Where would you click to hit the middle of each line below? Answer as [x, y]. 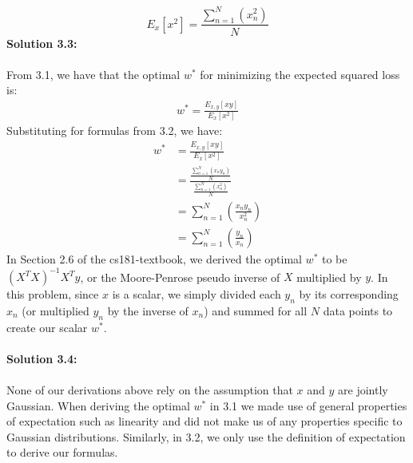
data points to [358, 310]
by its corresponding [349, 294]
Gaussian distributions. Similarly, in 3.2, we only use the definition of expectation [206, 436]
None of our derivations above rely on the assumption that [150, 390]
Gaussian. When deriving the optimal [98, 405]
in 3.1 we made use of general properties [308, 405]
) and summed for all [256, 310]
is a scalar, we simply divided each [197, 294]
